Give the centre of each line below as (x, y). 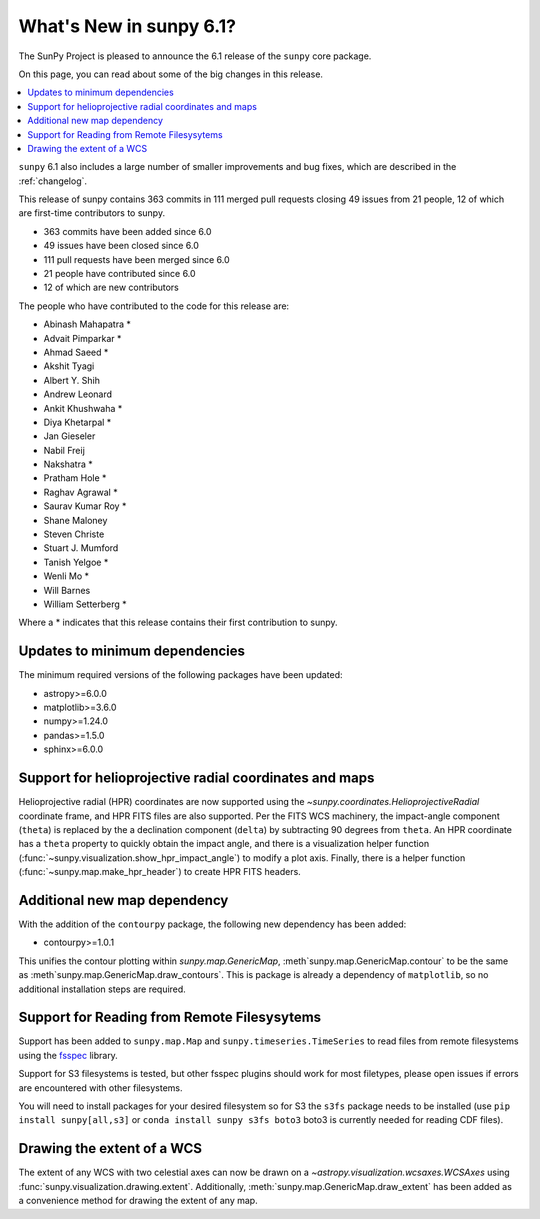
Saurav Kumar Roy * (85, 506)
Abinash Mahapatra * (87, 324)
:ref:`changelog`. (53, 181)
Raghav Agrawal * (81, 492)
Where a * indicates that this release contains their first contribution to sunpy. (178, 622)
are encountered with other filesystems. (101, 1087)
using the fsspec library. (68, 1055)
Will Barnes (67, 590)
